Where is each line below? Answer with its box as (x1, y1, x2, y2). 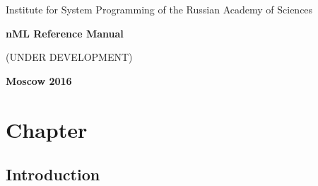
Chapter (6, 115, 88, 144)
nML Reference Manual (6, 25, 124, 40)
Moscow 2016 (6, 73, 72, 88)
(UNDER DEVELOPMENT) (6, 50, 133, 64)
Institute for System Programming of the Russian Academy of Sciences (6, 2, 313, 16)
